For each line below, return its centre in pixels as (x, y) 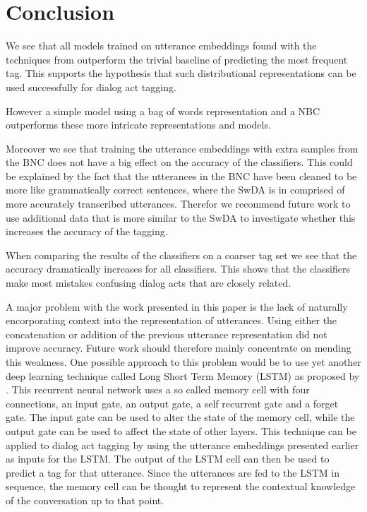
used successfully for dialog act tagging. (91, 87)
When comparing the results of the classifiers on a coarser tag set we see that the (181, 255)
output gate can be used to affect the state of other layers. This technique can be (181, 430)
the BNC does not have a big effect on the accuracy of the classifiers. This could (179, 162)
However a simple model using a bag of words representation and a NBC (163, 111)
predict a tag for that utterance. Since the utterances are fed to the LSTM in (173, 472)
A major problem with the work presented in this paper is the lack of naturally (177, 306)
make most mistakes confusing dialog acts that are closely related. (149, 283)
